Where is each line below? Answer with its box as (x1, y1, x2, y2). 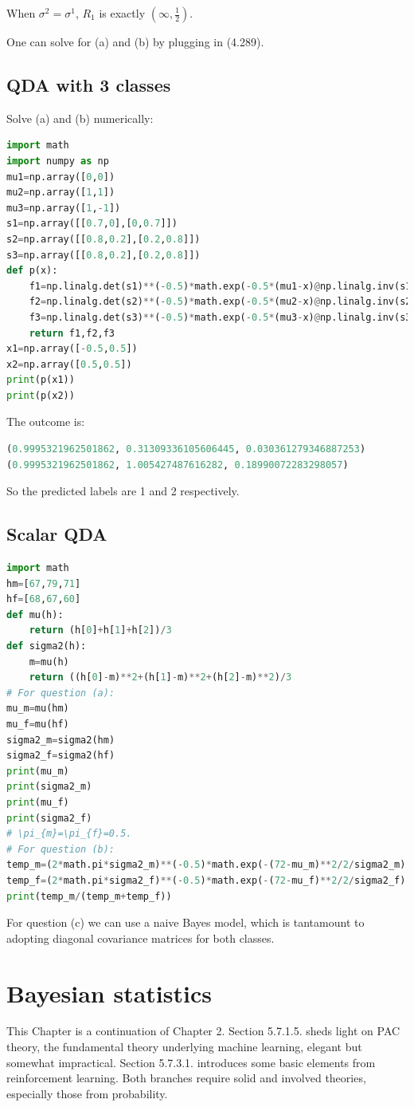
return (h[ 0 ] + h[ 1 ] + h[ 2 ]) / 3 (29, 624, 172, 636)
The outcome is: (6, 413, 85, 430)
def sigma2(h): (6, 640, 87, 652)
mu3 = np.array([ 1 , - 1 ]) (6, 202, 121, 214)
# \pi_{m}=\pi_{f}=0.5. (6, 828, 132, 840)
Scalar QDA (6, 522, 107, 546)
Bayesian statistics (6, 976, 212, 1009)
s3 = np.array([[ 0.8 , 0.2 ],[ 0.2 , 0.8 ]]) (6, 249, 201, 261)
